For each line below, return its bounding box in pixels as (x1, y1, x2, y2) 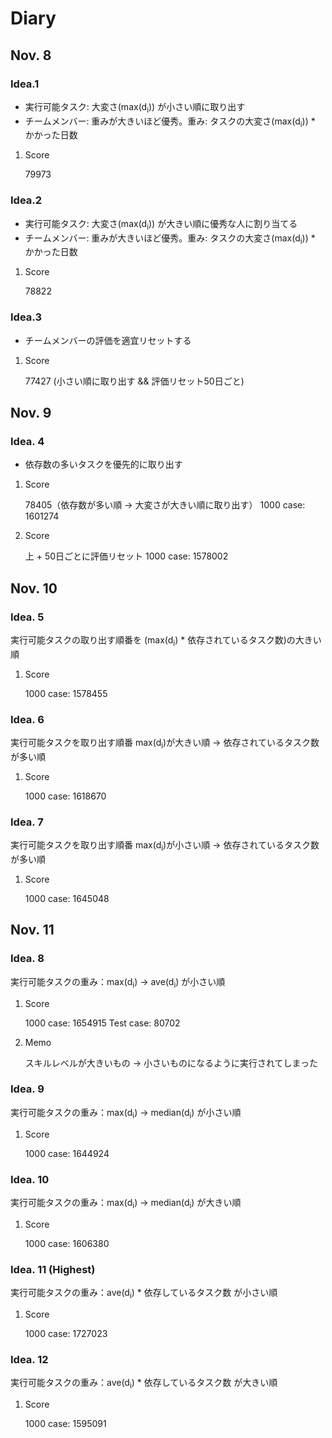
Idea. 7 (10, 815, 44, 829)
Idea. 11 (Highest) (10, 1262, 96, 1276)
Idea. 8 (10, 952, 45, 966)
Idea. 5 (10, 610, 45, 624)
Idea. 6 (10, 712, 45, 726)
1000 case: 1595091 (24, 1417, 107, 1429)
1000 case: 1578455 (24, 687, 108, 699)
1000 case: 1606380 (24, 1237, 110, 1249)
